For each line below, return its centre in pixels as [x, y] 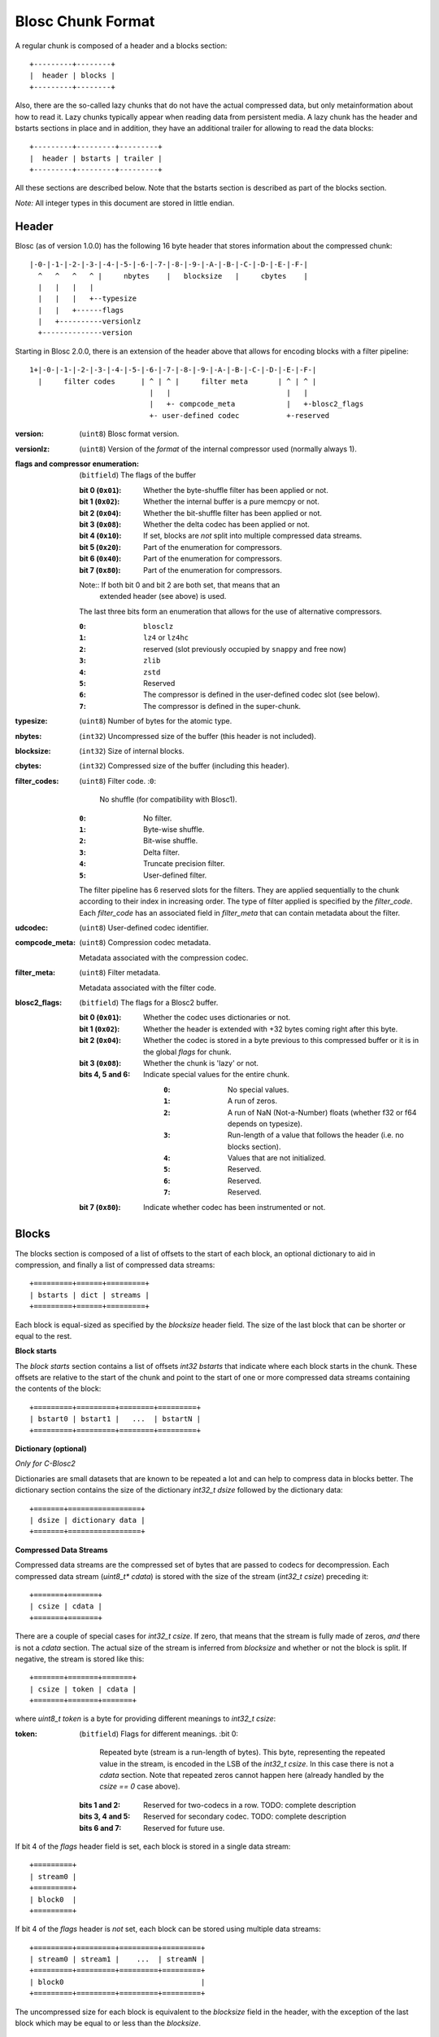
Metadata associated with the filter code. [148, 988]
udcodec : [32, 928]
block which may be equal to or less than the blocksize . [108, 2023]
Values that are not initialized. [277, 1158]
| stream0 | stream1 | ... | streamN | [117, 1959]
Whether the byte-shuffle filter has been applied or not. [236, 490]
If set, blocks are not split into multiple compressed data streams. [253, 536]
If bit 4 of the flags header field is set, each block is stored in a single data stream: [153, 1846]
